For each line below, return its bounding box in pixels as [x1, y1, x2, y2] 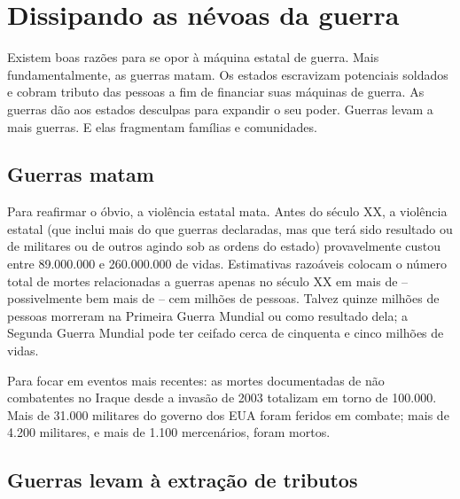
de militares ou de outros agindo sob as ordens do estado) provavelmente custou [7, 237, 441, 255]
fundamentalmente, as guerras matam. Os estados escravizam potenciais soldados [7, 65, 448, 83]
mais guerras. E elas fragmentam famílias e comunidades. [7, 117, 317, 136]
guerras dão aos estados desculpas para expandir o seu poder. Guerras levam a [7, 99, 433, 118]
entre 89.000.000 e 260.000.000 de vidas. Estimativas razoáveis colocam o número [7, 254, 448, 273]
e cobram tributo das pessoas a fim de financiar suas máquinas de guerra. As [7, 82, 425, 101]
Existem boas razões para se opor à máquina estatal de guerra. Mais [7, 48, 379, 66]
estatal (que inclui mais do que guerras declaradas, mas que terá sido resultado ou [7, 219, 453, 238]
